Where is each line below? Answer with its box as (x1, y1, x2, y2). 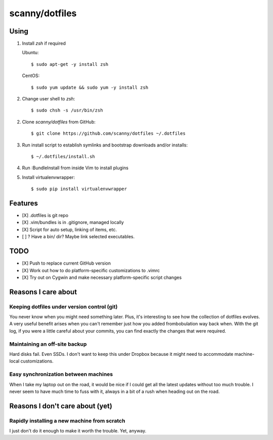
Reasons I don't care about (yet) (9, 401, 112, 410)
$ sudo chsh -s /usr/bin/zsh (31, 107, 103, 114)
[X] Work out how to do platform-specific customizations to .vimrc (22, 267, 160, 273)
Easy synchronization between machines (9, 371, 113, 378)
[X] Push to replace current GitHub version (22, 260, 111, 266)
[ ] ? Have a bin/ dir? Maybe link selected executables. (22, 234, 135, 240)
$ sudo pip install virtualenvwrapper (31, 186, 127, 192)
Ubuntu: (22, 50, 39, 56)
